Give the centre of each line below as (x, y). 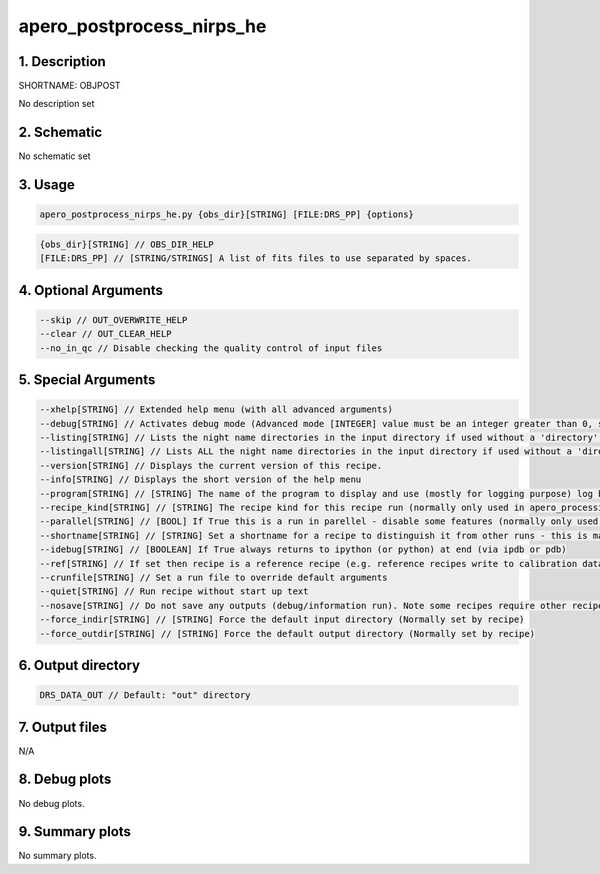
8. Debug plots (65, 779)
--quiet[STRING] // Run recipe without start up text (174, 591)
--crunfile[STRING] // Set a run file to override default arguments (213, 577)
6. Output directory (79, 665)
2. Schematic (60, 132)
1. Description (62, 61)
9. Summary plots (75, 831)
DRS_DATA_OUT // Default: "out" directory (145, 695)
